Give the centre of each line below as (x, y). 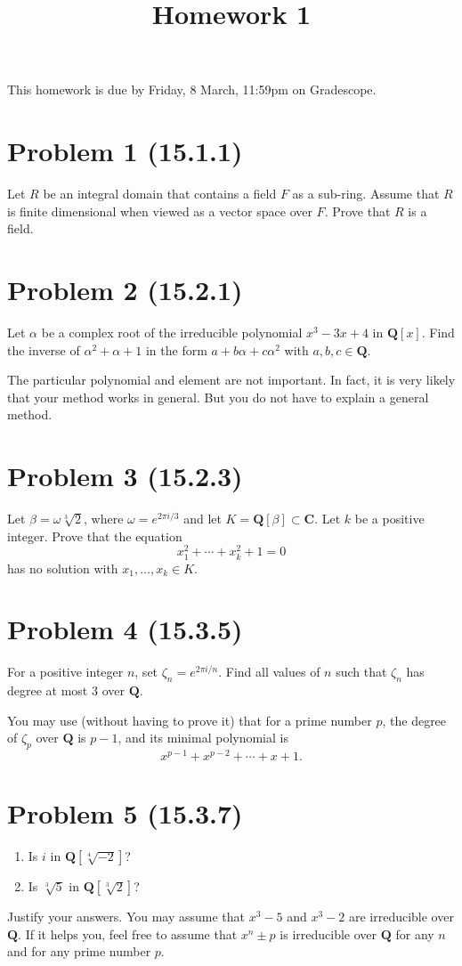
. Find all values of (269, 672)
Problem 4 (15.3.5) (125, 629)
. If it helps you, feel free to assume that (128, 934)
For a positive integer (65, 672)
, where (104, 519)
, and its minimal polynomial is (203, 738)
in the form (176, 349)
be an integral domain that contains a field (160, 194)
